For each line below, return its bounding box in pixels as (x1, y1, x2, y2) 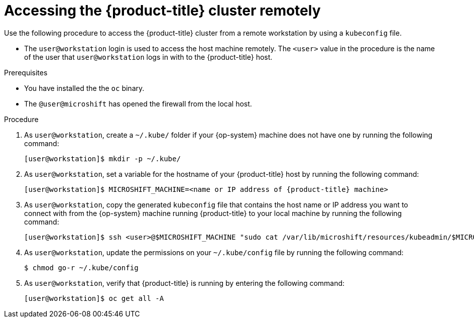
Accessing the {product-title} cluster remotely (4, 2, 321, 19)
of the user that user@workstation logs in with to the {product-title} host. (24, 52, 273, 61)
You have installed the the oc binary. (24, 83, 145, 92)
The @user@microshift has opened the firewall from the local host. (24, 99, 252, 108)
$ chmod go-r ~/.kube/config (24, 263, 139, 272)
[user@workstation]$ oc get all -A (24, 294, 164, 302)
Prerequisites (4, 68, 48, 77)
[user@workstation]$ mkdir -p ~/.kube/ (24, 154, 181, 163)
